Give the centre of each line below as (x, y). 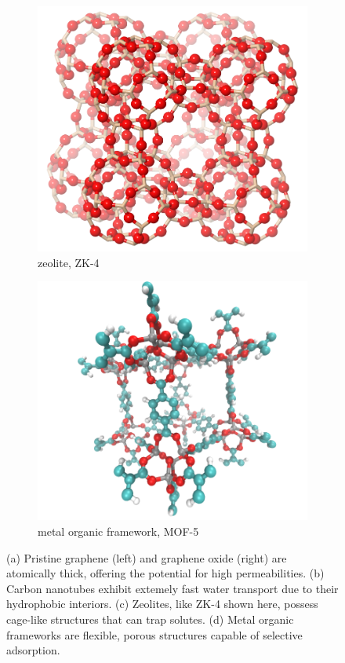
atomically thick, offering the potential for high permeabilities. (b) (165, 573)
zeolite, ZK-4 (69, 262)
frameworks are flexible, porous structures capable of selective (154, 634)
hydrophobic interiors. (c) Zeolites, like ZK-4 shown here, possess (162, 604)
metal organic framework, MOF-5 (118, 531)
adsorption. (33, 650)
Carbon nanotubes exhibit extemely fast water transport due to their (172, 588)
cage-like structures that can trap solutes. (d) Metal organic (150, 619)
